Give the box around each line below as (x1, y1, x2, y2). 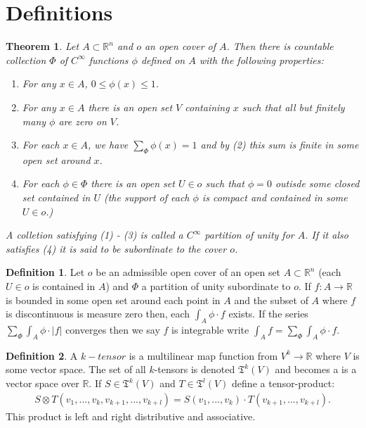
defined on (140, 52, 185, 67)
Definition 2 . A (6, 348, 78, 363)
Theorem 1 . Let (6, 39, 79, 53)
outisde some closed (275, 176, 360, 191)
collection (6, 52, 46, 67)
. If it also (305, 227, 348, 242)
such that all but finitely (242, 99, 345, 114)
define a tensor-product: (232, 376, 335, 391)
